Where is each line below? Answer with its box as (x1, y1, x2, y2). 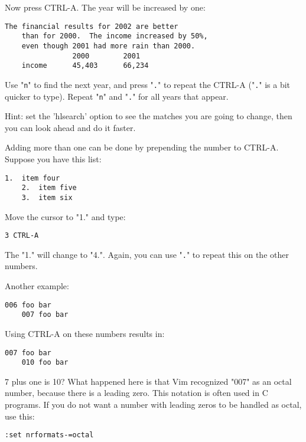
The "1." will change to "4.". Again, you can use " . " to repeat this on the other (5, 248, 289, 260)
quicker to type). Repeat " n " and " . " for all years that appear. (5, 90, 229, 102)
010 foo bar (21, 358, 69, 367)
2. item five (21, 184, 77, 192)
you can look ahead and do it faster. (5, 121, 136, 133)
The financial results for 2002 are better (5, 22, 178, 31)
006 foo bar (5, 300, 51, 309)
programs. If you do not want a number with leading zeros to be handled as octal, (5, 398, 302, 411)
